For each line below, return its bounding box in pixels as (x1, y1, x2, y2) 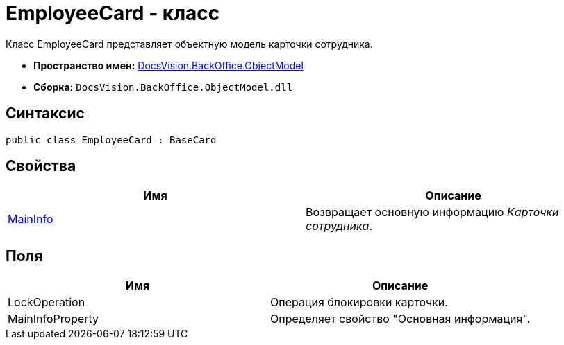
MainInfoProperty (8, 312, 99, 326)
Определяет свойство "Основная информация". (270, 312, 531, 326)
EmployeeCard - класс (6, 1, 220, 25)
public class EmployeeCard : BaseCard (6, 134, 217, 145)
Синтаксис (6, 105, 85, 123)
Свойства (6, 157, 76, 175)
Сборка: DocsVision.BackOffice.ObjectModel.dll (33, 80, 293, 93)
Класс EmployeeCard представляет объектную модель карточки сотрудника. (6, 37, 373, 50)
